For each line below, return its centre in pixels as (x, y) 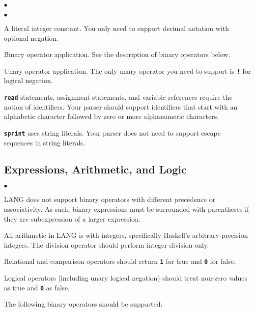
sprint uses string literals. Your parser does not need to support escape (112, 132)
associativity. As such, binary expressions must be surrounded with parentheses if (127, 209)
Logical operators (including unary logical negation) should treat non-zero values (126, 277)
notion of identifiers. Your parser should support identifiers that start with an (121, 106)
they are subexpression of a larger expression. (72, 218)
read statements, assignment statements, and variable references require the (118, 97)
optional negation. (31, 38)
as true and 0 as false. (37, 287)
